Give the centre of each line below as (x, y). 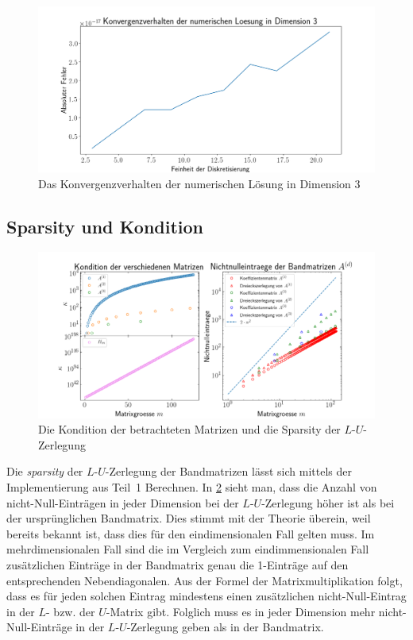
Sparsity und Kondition (105, 226)
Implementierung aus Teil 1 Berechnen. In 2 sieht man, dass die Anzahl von (192, 486)
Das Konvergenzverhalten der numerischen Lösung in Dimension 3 (199, 183)
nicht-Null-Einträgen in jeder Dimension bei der (123, 502)
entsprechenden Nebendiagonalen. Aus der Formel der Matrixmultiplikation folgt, (205, 580)
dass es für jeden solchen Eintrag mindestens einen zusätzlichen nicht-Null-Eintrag (206, 596)
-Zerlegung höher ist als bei (328, 502)
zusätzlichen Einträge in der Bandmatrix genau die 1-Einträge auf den (178, 564)
